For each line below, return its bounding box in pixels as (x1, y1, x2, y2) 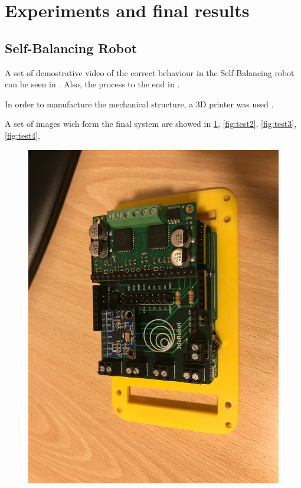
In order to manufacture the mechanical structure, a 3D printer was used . (5, 97, 274, 110)
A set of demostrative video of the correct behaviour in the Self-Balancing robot (5, 66, 295, 78)
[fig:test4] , (5, 129, 40, 141)
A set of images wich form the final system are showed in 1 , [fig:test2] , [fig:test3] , (5, 117, 297, 130)
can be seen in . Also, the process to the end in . (5, 78, 180, 90)
